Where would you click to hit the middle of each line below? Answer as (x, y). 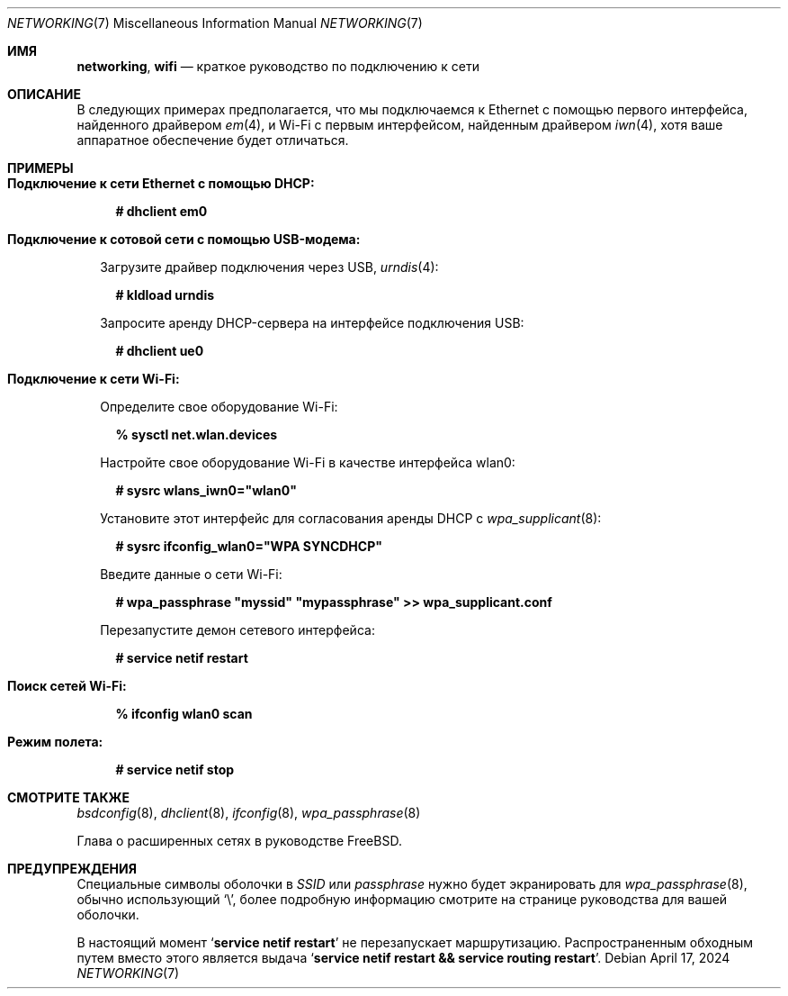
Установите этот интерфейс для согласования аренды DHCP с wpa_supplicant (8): (351, 518)
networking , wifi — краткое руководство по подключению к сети (278, 66)
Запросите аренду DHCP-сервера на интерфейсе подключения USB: (312, 323)
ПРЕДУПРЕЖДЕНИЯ (72, 869)
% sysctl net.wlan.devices (197, 435)
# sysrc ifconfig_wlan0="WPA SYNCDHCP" (249, 546)
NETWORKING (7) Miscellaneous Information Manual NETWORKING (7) (215, 23)
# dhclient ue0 (160, 351)
